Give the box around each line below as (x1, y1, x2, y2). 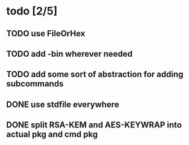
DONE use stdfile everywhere (6, 99, 119, 109)
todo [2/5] (6, 4, 58, 18)
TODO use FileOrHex (6, 28, 85, 39)
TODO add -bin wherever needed (6, 48, 133, 59)
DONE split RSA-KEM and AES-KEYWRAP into (6, 120, 182, 130)
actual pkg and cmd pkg (6, 129, 98, 140)
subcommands (6, 79, 64, 89)
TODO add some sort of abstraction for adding (6, 69, 184, 80)
